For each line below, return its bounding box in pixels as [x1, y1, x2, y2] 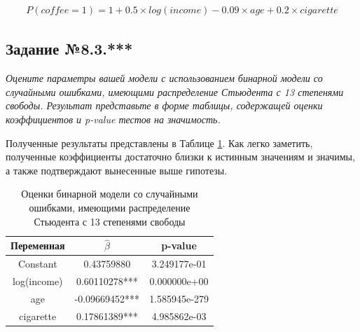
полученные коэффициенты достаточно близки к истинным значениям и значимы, [6, 149, 355, 164]
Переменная [11, 238, 65, 253]
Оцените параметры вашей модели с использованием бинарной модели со [6, 71, 323, 85]
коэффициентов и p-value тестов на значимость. [6, 112, 221, 127]
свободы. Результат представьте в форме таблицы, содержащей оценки [6, 98, 323, 113]
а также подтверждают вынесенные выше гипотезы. [6, 162, 228, 177]
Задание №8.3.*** [6, 38, 133, 60]
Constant [18, 256, 57, 271]
